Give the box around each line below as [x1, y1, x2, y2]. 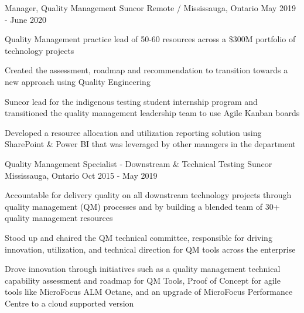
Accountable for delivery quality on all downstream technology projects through [5, 189, 292, 201]
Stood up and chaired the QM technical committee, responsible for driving [5, 231, 272, 243]
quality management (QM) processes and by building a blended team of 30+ [5, 200, 280, 212]
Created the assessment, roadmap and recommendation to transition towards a [5, 64, 288, 76]
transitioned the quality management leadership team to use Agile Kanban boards [5, 107, 300, 119]
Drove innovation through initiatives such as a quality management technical [5, 263, 281, 275]
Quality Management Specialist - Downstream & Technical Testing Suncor [5, 157, 272, 169]
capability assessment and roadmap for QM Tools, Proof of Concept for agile [5, 274, 281, 286]
